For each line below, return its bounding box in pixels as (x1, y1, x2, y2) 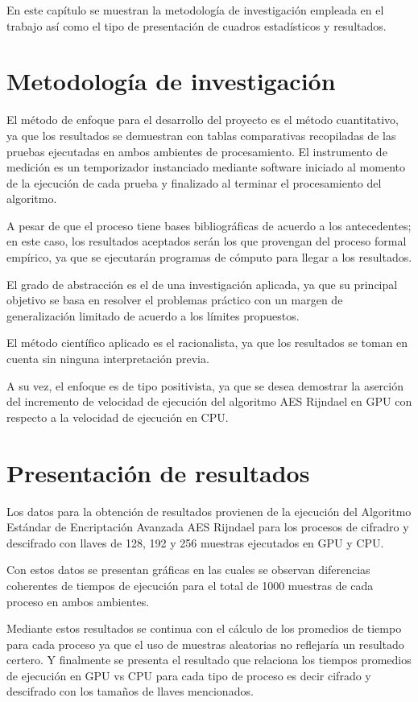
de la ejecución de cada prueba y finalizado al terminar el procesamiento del (6, 174, 382, 191)
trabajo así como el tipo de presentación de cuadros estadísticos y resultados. (6, 17, 387, 34)
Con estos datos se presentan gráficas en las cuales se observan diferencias (6, 561, 370, 578)
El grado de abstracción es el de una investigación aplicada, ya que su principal (6, 275, 398, 292)
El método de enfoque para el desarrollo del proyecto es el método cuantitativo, (6, 111, 399, 128)
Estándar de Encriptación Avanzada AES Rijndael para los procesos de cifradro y (6, 518, 409, 535)
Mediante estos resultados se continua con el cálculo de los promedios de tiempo (6, 620, 402, 637)
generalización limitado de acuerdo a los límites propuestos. (6, 307, 300, 324)
